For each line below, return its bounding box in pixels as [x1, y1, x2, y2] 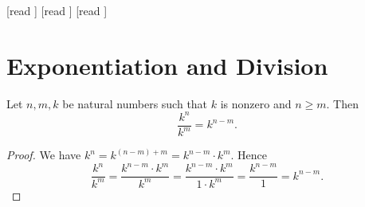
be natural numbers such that [62, 95, 208, 111]
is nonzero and [220, 95, 292, 111]
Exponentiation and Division [6, 49, 328, 81]
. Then [326, 95, 359, 111]
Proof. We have [6, 146, 81, 163]
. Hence [230, 146, 268, 163]
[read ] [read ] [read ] [6, 2, 108, 18]
